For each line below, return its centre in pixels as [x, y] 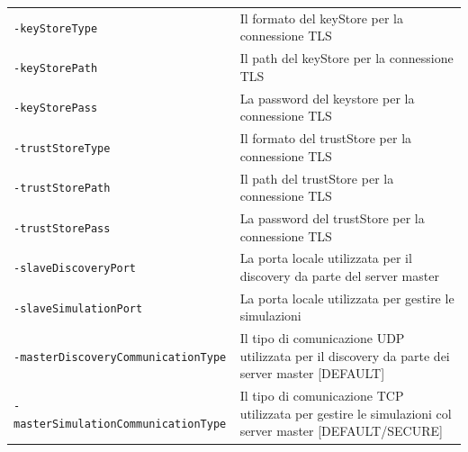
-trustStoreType [62, 148]
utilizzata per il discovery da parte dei [345, 355]
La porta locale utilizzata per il [326, 258]
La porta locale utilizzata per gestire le [347, 298]
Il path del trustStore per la [317, 178]
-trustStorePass [62, 228]
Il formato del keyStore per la [321, 18]
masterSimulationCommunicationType [120, 424]
